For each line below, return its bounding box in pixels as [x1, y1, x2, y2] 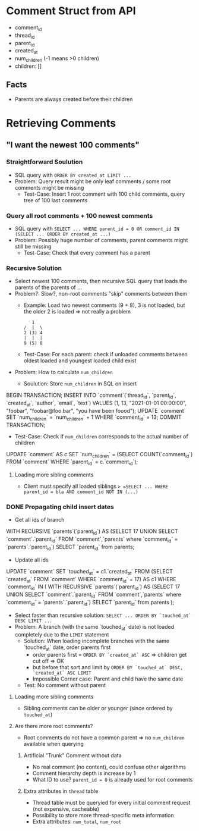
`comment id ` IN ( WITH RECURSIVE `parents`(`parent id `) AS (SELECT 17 [6, 583, 180, 592]
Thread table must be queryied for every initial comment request [32, 799, 191, 807]
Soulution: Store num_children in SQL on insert [23, 380, 137, 387]
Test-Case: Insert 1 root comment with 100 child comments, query [23, 190, 185, 197]
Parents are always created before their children [14, 95, 133, 102]
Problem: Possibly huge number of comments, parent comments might [14, 236, 188, 243]
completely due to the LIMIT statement [14, 631, 109, 638]
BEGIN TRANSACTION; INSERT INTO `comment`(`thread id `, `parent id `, [6, 391, 176, 400]
